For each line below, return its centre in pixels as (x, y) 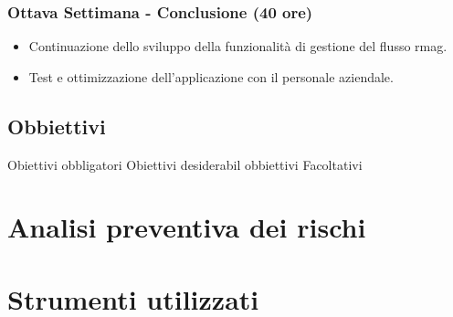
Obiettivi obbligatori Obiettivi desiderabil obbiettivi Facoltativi (185, 164)
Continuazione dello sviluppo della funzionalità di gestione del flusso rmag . (238, 46)
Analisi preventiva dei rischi (187, 227)
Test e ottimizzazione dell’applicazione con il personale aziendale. (211, 76)
